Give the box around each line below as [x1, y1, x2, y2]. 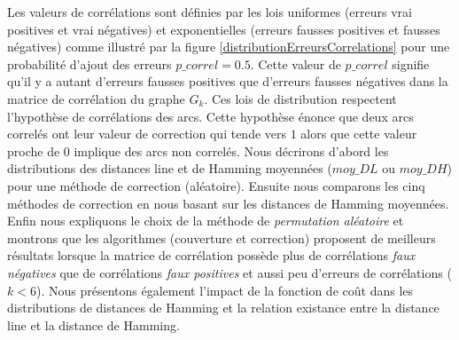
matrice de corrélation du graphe [7, 89, 185, 107]
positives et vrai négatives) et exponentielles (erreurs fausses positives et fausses [7, 20, 440, 38]
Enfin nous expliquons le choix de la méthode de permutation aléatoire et [7, 211, 404, 230]
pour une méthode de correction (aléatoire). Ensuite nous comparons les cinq [7, 176, 425, 194]
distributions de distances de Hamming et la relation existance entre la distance [7, 298, 440, 317]
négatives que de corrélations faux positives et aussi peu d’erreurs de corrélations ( [7, 263, 452, 281]
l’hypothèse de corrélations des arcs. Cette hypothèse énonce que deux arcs [7, 107, 414, 125]
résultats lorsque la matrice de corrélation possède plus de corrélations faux [7, 246, 416, 265]
